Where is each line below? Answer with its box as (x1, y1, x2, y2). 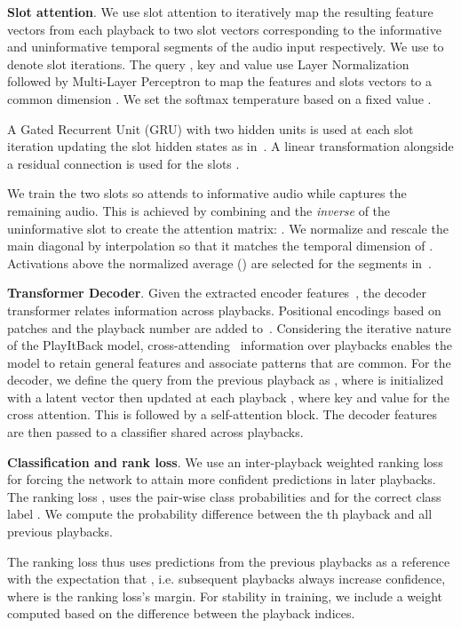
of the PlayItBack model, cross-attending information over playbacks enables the (7, 336, 452, 354)
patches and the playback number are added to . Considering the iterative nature (7, 318, 451, 337)
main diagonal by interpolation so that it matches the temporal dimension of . (7, 236, 433, 255)
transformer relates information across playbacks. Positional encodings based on (7, 300, 441, 319)
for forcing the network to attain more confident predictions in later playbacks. (7, 470, 436, 489)
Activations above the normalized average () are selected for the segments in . (7, 253, 432, 272)
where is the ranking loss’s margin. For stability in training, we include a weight (7, 586, 443, 605)
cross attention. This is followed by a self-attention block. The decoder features (7, 405, 437, 424)
